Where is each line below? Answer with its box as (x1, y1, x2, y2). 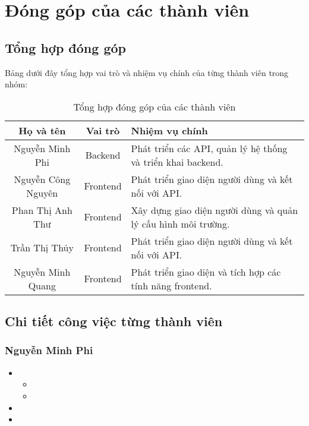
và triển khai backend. (131, 154, 223, 169)
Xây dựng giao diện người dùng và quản (131, 203, 298, 217)
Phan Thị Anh (11, 203, 72, 217)
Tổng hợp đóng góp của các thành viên (73, 99, 236, 113)
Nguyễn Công (14, 172, 71, 186)
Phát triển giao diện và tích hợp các (131, 264, 281, 279)
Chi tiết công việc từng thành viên (5, 312, 223, 330)
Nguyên (26, 185, 58, 200)
